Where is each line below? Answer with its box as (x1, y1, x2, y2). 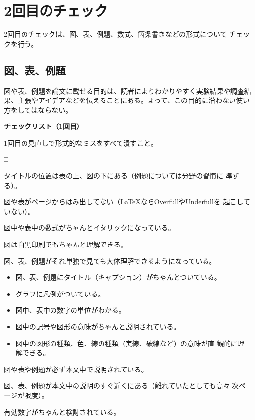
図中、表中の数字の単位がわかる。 (15, 305, 126, 315)
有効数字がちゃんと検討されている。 (4, 406, 121, 417)
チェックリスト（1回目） (4, 121, 84, 131)
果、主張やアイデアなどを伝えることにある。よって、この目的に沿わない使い (4, 95, 250, 105)
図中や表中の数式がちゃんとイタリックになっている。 (4, 222, 175, 233)
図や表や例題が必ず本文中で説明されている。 (4, 364, 148, 374)
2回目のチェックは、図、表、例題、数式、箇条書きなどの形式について (4, 29, 227, 39)
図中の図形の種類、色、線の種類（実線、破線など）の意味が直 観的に (15, 338, 238, 348)
